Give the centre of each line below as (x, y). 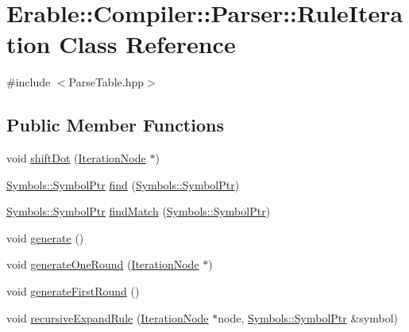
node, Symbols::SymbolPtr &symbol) (308, 317)
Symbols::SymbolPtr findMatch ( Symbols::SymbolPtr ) (139, 211)
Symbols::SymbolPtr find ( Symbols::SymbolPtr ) (123, 184)
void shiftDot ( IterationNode (76, 158)
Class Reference (147, 44)
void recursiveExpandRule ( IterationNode (108, 317)
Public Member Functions (115, 125)
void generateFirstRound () (73, 291)
